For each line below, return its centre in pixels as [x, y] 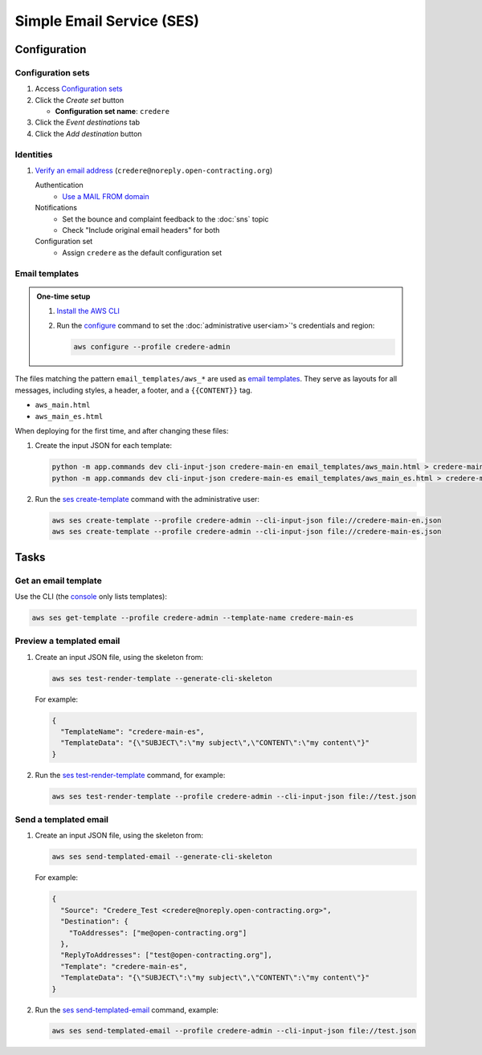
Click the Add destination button [88, 133]
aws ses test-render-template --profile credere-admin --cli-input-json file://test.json [234, 796]
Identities [34, 154]
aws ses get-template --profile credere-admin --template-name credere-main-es [193, 617]
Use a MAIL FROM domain [106, 196]
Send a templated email [61, 820]
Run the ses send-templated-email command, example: [127, 1010]
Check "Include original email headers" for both [141, 230]
